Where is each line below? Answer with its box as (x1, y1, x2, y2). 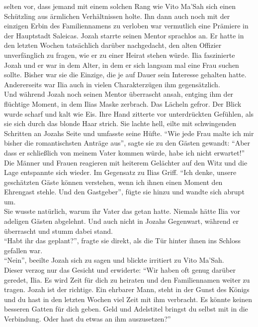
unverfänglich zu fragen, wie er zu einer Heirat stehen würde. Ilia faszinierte (4, 49, 235, 60)
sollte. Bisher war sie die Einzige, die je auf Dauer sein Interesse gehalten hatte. (4, 69, 247, 80)
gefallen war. (4, 245, 43, 255)
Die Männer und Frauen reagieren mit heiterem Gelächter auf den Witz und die (4, 157, 248, 167)
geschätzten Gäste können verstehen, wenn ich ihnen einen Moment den (4, 176, 223, 187)
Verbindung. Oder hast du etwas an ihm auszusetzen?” (4, 314, 171, 324)
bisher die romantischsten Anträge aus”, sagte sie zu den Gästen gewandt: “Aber (4, 138, 251, 148)
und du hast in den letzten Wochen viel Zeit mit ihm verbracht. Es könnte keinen (4, 294, 252, 304)
